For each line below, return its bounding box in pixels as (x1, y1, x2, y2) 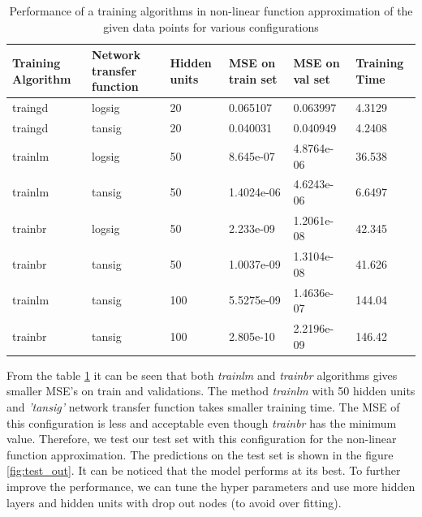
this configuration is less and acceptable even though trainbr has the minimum (6, 414, 397, 431)
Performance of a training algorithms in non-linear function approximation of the (9, 2, 413, 19)
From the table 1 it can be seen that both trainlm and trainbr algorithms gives (6, 366, 398, 383)
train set (229, 70, 278, 87)
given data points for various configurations (103, 18, 319, 35)
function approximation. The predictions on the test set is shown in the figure (6, 446, 394, 463)
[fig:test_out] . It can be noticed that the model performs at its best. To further (6, 462, 401, 479)
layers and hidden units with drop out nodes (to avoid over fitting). (6, 493, 342, 511)
